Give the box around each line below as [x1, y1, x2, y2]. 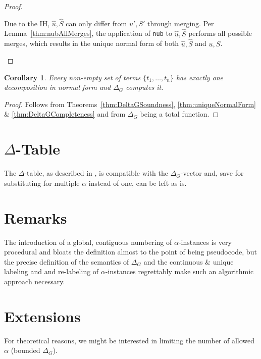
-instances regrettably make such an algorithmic [105, 266, 254, 277]
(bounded [11, 345, 40, 355]
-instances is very [178, 236, 232, 247]
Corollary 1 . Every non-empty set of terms [4, 72, 141, 82]
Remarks [4, 207, 67, 228]
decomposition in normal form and [4, 82, 111, 92]
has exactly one [176, 72, 224, 82]
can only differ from [66, 18, 127, 28]
